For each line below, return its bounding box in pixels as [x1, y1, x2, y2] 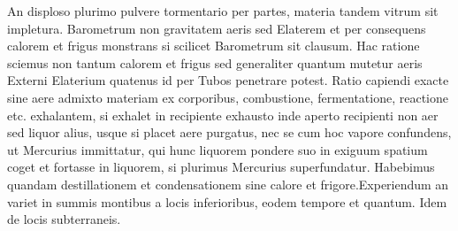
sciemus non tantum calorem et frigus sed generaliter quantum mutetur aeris [7, 53, 423, 72]
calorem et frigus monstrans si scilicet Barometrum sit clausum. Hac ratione [7, 36, 420, 55]
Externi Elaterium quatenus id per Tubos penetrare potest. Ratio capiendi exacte [7, 71, 449, 89]
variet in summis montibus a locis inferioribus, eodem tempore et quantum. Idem [7, 192, 447, 211]
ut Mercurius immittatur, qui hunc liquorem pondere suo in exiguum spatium [7, 140, 428, 158]
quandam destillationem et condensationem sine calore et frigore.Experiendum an [7, 174, 449, 193]
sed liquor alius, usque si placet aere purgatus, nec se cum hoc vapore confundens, [7, 123, 452, 142]
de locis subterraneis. [7, 210, 121, 228]
